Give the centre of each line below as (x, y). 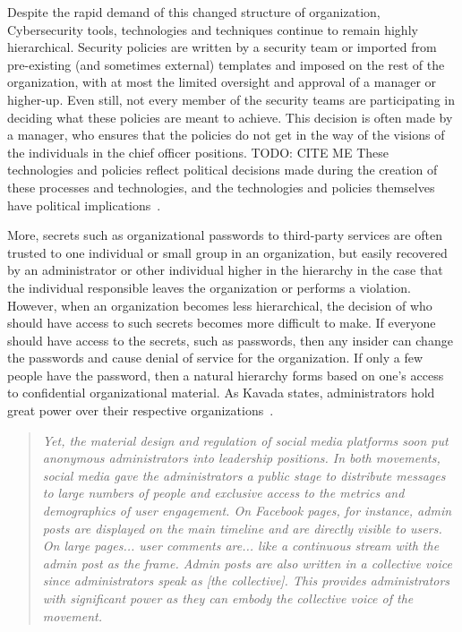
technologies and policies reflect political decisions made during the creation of (222, 170)
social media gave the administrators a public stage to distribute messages (244, 475)
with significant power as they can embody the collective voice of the (228, 598)
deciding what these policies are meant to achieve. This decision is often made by (230, 117)
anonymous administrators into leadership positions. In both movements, (241, 458)
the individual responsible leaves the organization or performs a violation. (209, 287)
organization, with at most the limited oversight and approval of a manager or (222, 82)
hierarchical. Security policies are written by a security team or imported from (222, 47)
